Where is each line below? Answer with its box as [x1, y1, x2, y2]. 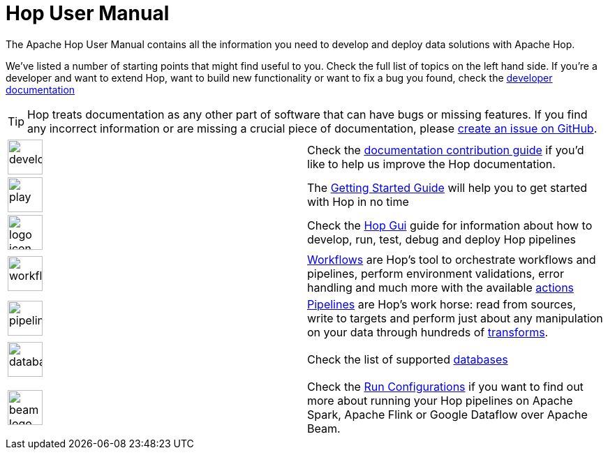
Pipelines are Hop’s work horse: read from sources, [307, 297, 577, 311]
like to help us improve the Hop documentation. [307, 156, 556, 171]
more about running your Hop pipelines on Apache [307, 393, 573, 408]
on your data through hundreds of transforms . [307, 325, 549, 339]
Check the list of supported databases [307, 352, 508, 366]
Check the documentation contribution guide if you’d [307, 142, 584, 157]
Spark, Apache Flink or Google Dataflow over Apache [307, 407, 588, 422]
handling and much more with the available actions [307, 280, 574, 294]
